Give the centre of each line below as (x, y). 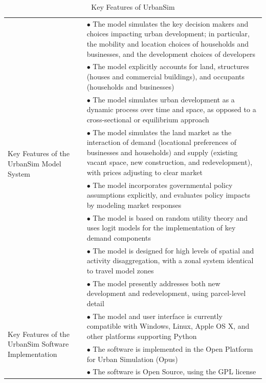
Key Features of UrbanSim (133, 7)
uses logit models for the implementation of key (161, 228)
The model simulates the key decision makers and (171, 23)
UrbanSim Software (38, 344)
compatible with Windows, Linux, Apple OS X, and (168, 326)
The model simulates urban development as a (164, 99)
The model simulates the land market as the (162, 132)
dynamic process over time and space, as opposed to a (171, 109)
